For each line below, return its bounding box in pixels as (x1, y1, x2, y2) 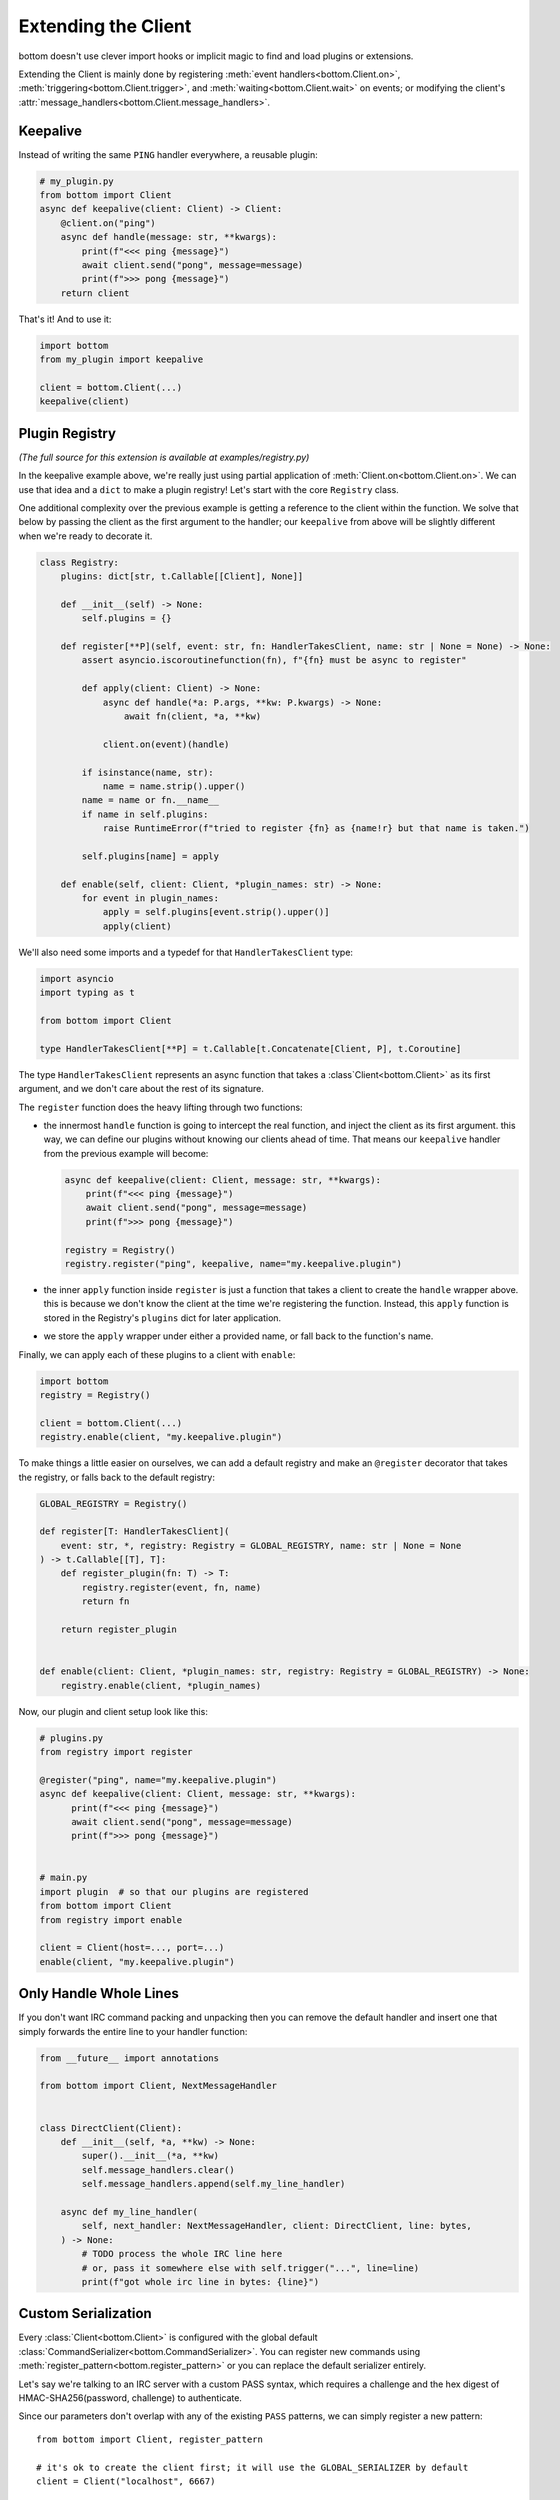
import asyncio (39, 973, 114, 984)
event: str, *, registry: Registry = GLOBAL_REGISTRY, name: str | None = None (60, 1540, 462, 1551)
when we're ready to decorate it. (18, 530, 153, 542)
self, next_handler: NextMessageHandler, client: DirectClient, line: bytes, (81, 2220, 472, 2232)
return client (60, 287, 130, 299)
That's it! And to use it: (18, 313, 112, 325)
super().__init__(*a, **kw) (81, 2150, 220, 2162)
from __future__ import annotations (39, 2052, 220, 2064)
